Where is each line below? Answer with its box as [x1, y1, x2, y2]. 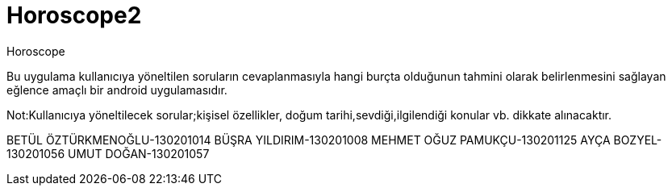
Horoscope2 [6, 2, 142, 29]
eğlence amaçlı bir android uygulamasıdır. [6, 82, 227, 97]
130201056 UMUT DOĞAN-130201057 [6, 146, 210, 161]
